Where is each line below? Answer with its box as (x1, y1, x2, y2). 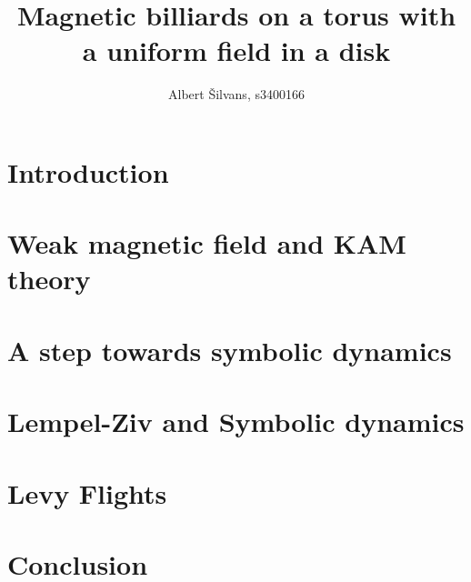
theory (7, 260, 91, 297)
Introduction (7, 153, 169, 190)
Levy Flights (7, 474, 167, 511)
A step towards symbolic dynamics (7, 331, 452, 368)
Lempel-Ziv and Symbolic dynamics (7, 403, 465, 440)
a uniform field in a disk (82, 32, 391, 69)
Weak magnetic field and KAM (7, 225, 406, 262)
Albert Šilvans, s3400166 (168, 85, 305, 104)
